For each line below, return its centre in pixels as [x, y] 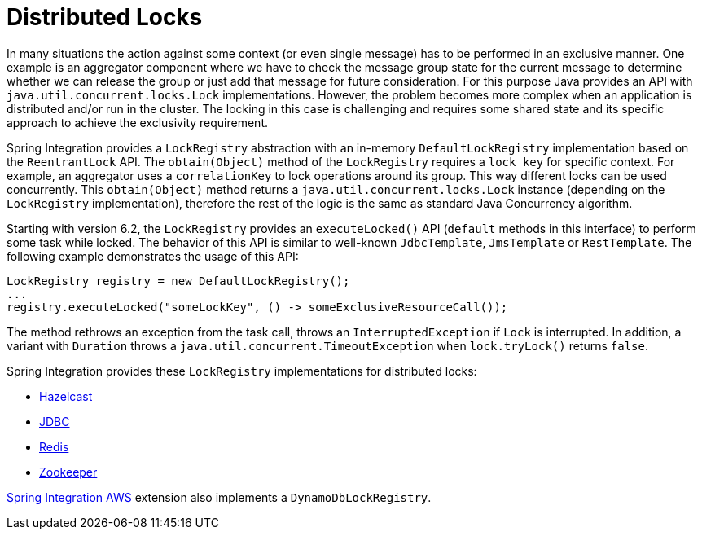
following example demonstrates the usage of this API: [153, 256]
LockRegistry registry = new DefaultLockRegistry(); [178, 281]
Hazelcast [66, 396]
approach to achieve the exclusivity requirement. [137, 122]
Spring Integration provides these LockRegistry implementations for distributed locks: [242, 371]
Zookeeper [68, 472]
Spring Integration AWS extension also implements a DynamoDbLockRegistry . [219, 497]
